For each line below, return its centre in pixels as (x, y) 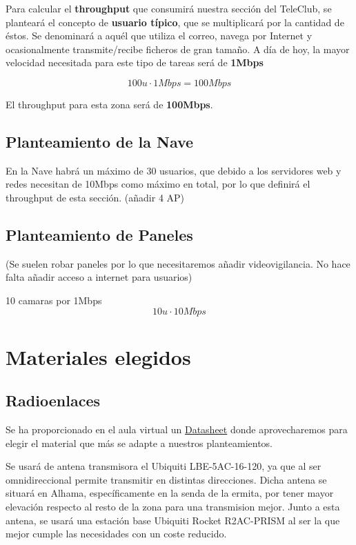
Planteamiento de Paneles (99, 234)
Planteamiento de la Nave (100, 141)
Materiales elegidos (98, 356)
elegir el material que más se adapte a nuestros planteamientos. (139, 443)
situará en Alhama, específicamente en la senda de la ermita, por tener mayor (170, 493)
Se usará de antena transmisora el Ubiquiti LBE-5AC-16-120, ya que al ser (164, 466)
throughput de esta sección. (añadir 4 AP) (95, 197)
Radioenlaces (53, 400)
